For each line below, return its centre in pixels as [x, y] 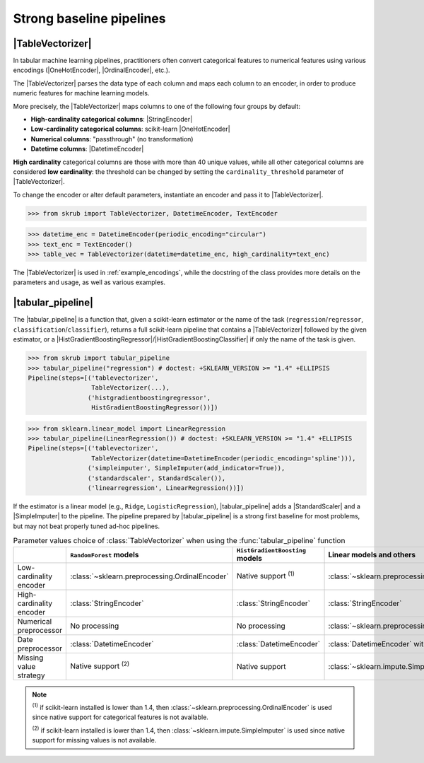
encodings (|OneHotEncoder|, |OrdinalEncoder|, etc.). [92, 70]
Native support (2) [100, 665]
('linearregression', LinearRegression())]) [166, 488]
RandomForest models [105, 555]
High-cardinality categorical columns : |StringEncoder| [112, 120]
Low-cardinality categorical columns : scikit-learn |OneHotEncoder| [130, 129]
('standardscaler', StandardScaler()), [157, 478]
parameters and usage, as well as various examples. [89, 282]
